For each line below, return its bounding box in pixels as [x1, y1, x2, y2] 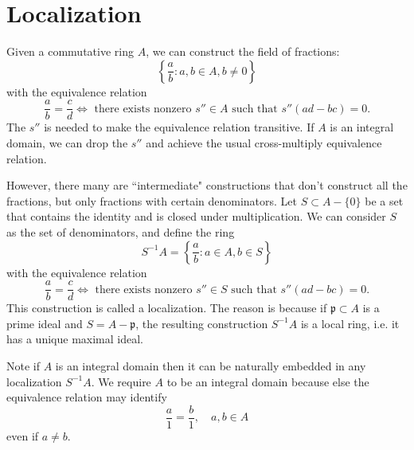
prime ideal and [6, 315, 83, 331]
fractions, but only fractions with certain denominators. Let [6, 192, 298, 209]
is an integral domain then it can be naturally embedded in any [55, 357, 366, 374]
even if [6, 427, 39, 444]
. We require [91, 373, 151, 389]
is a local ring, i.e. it [300, 315, 400, 331]
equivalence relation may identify [6, 389, 167, 405]
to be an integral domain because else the [166, 373, 369, 389]
